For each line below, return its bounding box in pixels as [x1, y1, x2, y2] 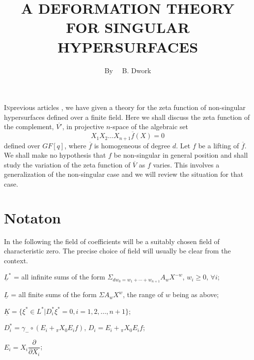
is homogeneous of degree [94, 140, 170, 150]
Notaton [4, 207, 61, 227]
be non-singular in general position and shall [113, 150, 248, 160]
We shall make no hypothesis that [4, 150, 106, 160]
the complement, [4, 121, 54, 132]
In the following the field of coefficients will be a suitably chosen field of [4, 236, 220, 246]
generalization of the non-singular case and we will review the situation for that [4, 169, 244, 179]
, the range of [122, 289, 164, 300]
